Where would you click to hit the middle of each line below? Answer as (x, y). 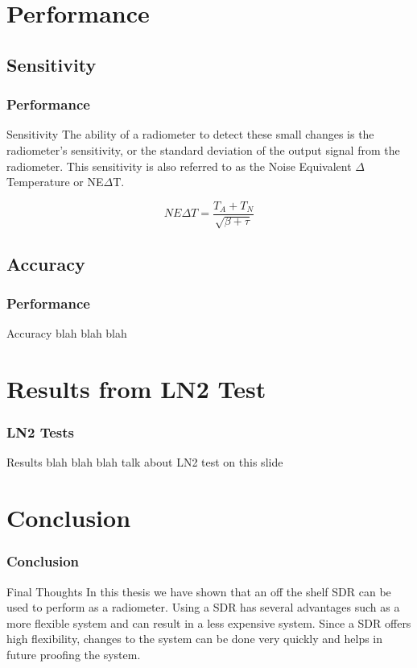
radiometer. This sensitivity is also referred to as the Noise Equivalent (179, 166)
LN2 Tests (41, 432)
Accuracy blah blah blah (67, 333)
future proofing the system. (74, 654)
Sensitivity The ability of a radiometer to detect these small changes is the (190, 134)
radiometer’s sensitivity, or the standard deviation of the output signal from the (203, 149)
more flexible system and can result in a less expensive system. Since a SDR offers (209, 622)
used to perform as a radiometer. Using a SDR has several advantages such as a (203, 607)
